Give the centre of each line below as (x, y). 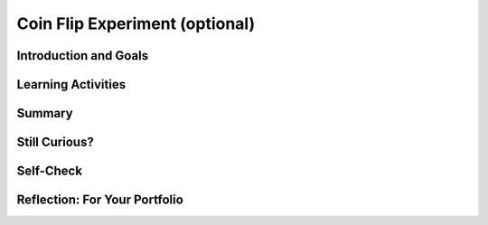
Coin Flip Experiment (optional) (136, 23)
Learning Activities (71, 84)
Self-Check (50, 171)
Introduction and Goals (83, 56)
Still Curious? (55, 142)
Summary (45, 113)
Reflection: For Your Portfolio (100, 200)
